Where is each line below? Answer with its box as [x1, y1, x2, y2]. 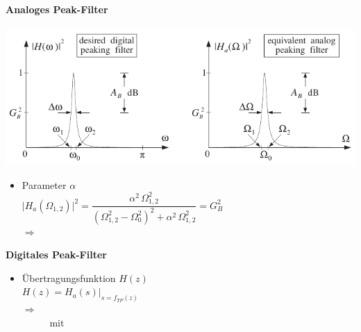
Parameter [22, 177, 67, 192]
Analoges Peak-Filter [6, 2, 108, 16]
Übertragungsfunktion [22, 270, 116, 285]
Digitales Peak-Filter [6, 247, 107, 262]
